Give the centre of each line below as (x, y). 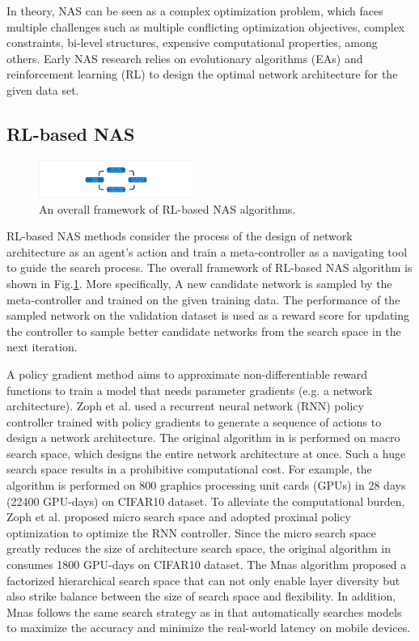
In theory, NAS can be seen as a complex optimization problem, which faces (195, 11)
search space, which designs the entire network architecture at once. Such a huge (206, 453)
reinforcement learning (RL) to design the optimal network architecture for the (202, 74)
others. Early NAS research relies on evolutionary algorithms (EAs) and (185, 58)
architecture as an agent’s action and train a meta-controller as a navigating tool (207, 251)
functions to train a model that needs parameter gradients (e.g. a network (190, 390)
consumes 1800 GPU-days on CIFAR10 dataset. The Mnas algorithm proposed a (207, 565)
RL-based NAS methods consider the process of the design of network (180, 236)
